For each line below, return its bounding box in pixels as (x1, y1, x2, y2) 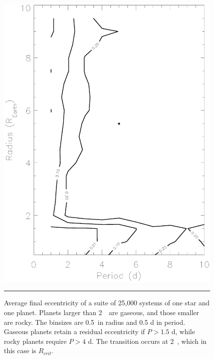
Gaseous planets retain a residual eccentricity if (4, 326, 145, 337)
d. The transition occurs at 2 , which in (88, 336, 207, 346)
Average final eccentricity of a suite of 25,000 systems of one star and (4, 298, 210, 308)
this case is (4, 345, 36, 356)
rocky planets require (4, 336, 67, 346)
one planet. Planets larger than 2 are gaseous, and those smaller (4, 307, 199, 317)
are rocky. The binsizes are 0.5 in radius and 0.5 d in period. (4, 317, 185, 327)
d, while (171, 326, 195, 337)
